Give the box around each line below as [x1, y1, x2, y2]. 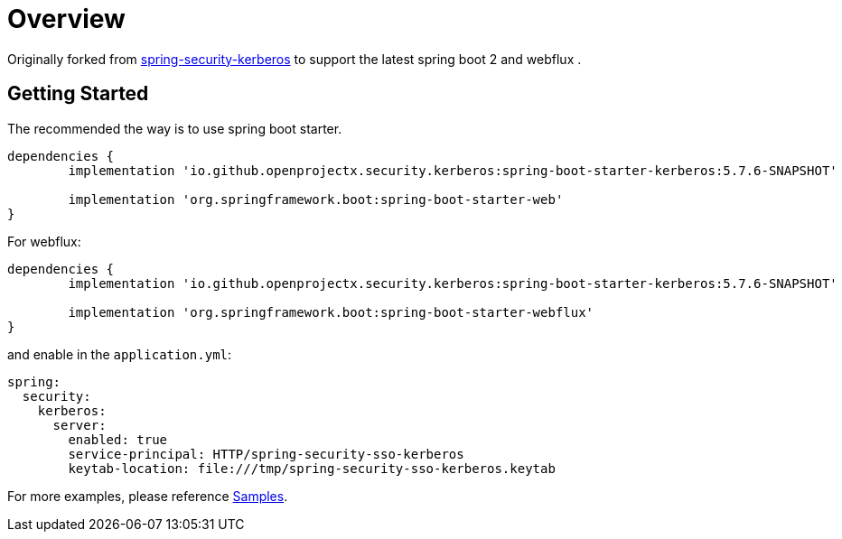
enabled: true [68, 432, 168, 447]
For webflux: [7, 233, 81, 249]
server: [52, 417, 107, 432]
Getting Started [7, 82, 149, 106]
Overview [7, 4, 126, 34]
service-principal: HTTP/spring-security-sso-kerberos [68, 446, 464, 461]
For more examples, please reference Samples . [7, 488, 288, 504]
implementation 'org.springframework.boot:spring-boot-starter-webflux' [68, 304, 594, 320]
